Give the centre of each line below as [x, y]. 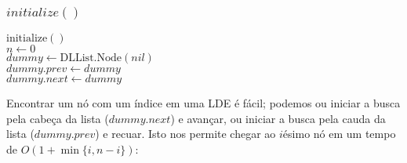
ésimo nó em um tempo [339, 134]
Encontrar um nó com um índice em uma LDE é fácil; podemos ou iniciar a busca [203, 103]
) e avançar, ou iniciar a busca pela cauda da [278, 118]
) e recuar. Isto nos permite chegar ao [185, 134]
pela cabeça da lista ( [58, 118]
